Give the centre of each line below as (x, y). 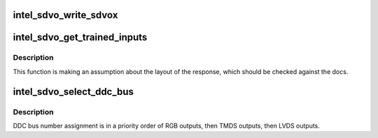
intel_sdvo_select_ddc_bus (73, 92)
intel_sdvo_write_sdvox (65, 15)
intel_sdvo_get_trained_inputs (80, 37)
